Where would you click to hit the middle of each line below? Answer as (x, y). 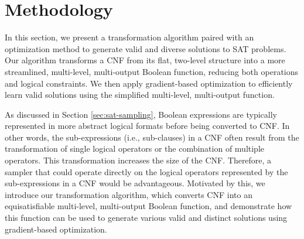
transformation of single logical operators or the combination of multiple (135, 148)
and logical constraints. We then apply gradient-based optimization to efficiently (149, 83)
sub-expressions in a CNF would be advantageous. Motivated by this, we (135, 183)
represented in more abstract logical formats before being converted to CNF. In (147, 126)
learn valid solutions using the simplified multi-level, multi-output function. (140, 95)
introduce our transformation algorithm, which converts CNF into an (129, 194)
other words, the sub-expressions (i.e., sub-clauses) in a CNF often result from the (152, 137)
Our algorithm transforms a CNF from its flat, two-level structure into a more (145, 60)
